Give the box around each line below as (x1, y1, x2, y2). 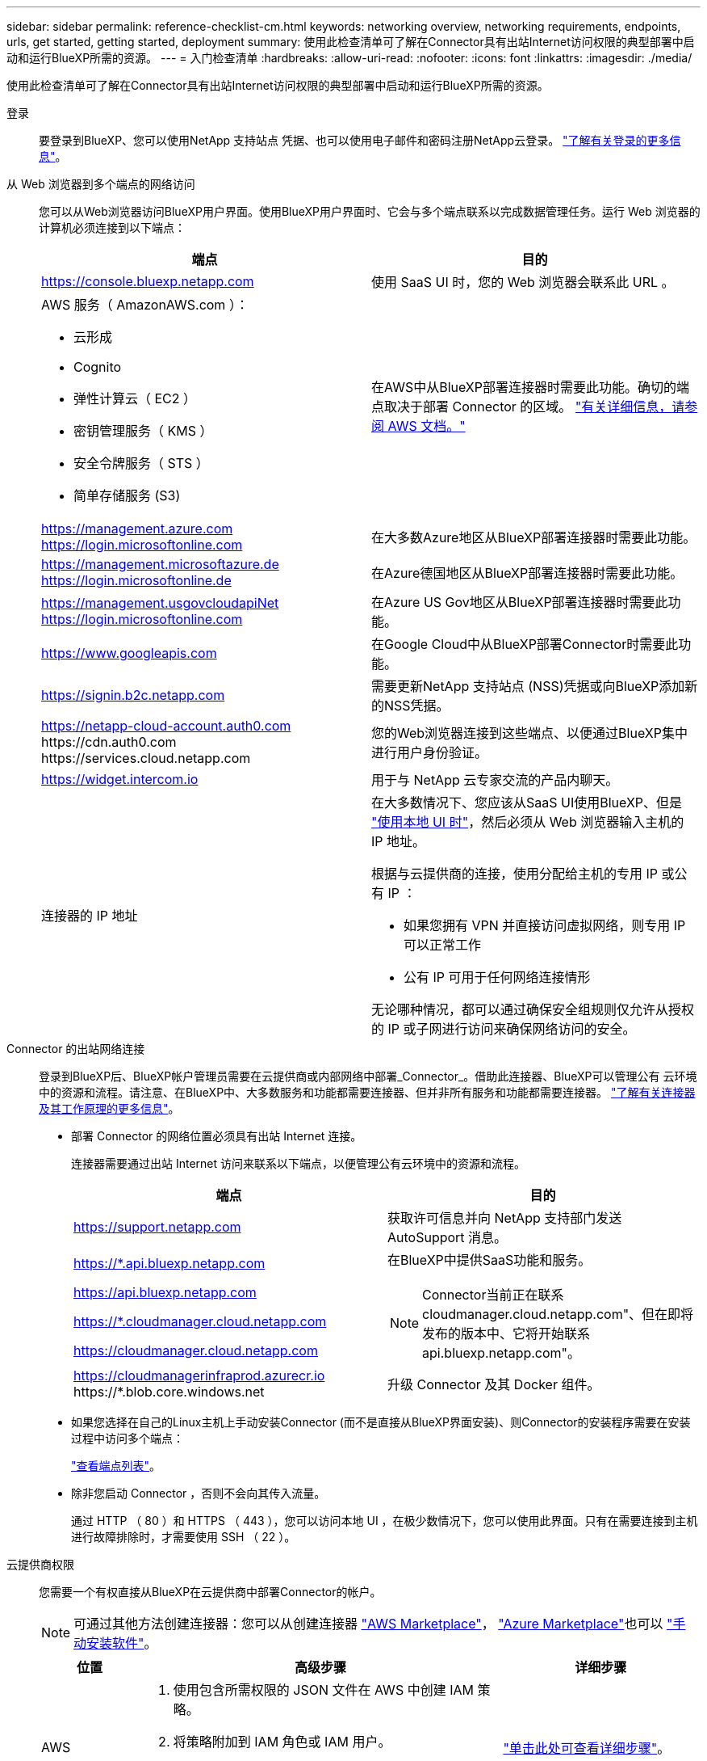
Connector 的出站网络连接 (6, 1042, 145, 1055)
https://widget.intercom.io (41, 771, 199, 787)
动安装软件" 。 (73, 1635, 157, 1651)
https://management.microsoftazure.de (41, 556, 279, 572)
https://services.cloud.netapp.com (41, 750, 251, 766)
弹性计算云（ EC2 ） (73, 390, 197, 407)
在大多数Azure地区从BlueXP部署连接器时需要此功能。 (371, 529, 697, 546)
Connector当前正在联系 (422, 1287, 564, 1303)
